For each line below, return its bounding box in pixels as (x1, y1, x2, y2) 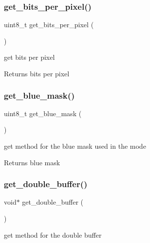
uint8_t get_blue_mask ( (4, 108, 82, 118)
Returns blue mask (4, 157, 60, 167)
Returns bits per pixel (4, 69, 70, 78)
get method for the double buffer (4, 229, 102, 240)
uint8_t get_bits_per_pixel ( (4, 19, 94, 30)
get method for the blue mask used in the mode (4, 141, 146, 151)
